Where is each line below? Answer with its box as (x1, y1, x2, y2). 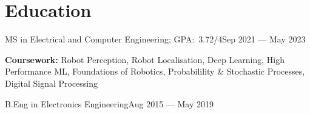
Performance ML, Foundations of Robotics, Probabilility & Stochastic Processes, (5, 65, 305, 78)
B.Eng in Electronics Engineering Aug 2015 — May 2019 (5, 97, 214, 110)
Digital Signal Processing (5, 76, 98, 89)
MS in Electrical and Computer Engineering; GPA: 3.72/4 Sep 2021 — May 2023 (5, 33, 306, 45)
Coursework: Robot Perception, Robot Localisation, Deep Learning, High (5, 53, 285, 65)
